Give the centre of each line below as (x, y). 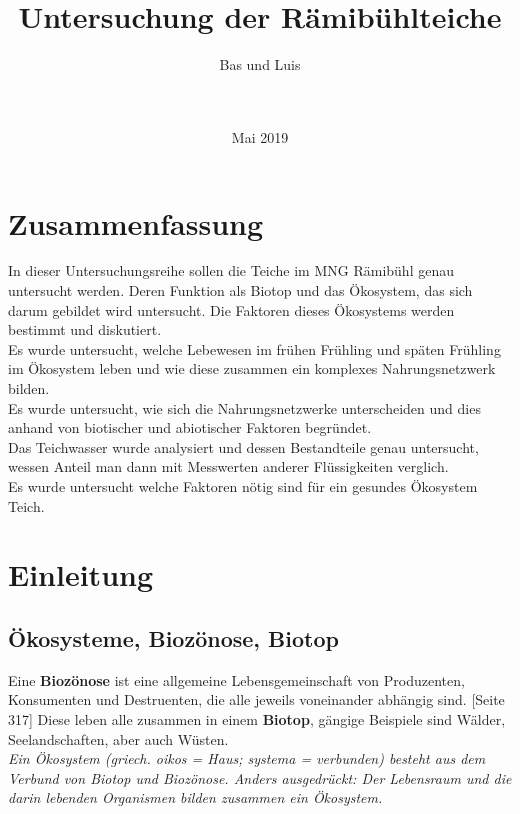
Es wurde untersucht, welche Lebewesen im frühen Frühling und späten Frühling (254, 348)
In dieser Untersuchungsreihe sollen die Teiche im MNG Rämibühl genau (231, 270)
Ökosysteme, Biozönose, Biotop (173, 637)
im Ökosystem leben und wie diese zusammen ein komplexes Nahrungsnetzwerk (252, 368)
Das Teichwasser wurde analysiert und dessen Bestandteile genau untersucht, (243, 446)
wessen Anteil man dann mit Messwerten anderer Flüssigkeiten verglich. (228, 466)
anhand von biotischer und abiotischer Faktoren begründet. (190, 427)
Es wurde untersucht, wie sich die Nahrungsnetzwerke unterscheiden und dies (244, 407)
